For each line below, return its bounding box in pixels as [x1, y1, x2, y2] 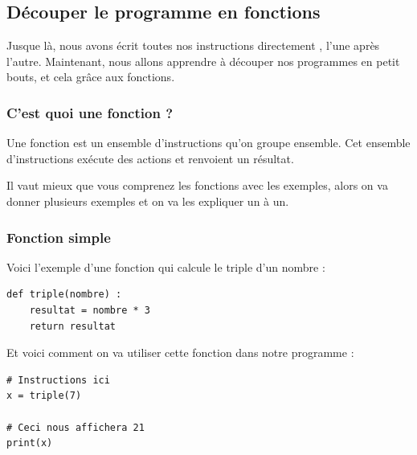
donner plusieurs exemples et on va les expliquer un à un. [6, 192, 289, 209]
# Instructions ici [6, 374, 110, 386]
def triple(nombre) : [6, 289, 122, 301]
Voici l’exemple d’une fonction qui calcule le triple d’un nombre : [6, 258, 325, 275]
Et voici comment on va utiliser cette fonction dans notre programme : [6, 344, 354, 361]
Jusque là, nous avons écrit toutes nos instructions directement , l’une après [6, 37, 380, 54]
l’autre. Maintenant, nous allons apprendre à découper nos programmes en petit [6, 52, 400, 69]
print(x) [6, 437, 53, 449]
